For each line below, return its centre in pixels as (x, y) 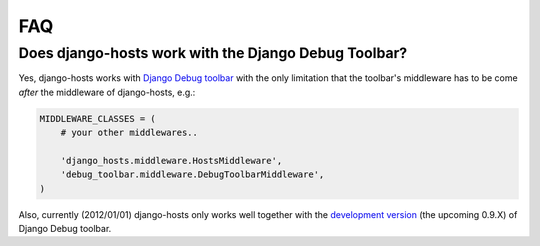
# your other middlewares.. (129, 133)
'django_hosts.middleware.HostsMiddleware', (171, 160)
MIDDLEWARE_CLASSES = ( (98, 118)
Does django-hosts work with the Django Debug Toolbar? (213, 53)
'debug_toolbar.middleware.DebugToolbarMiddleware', (192, 174)
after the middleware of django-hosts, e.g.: (107, 92)
